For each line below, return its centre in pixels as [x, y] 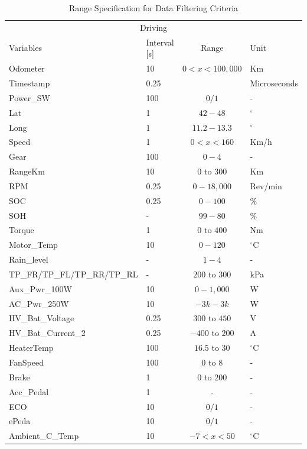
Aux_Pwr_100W [40, 288]
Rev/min [266, 185]
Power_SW [30, 97]
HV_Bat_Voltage [42, 318]
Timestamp [30, 83]
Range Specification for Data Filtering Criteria [153, 8]
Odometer [27, 68]
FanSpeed [26, 362]
